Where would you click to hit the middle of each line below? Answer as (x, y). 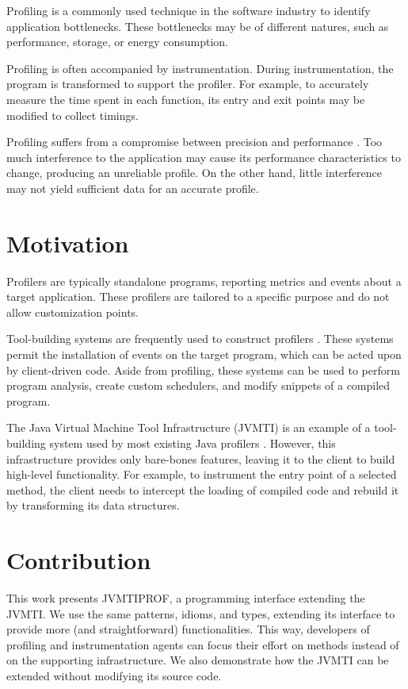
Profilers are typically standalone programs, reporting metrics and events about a (204, 281)
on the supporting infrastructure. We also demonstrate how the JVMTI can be (198, 660)
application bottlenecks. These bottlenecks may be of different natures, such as (198, 26)
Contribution (79, 560)
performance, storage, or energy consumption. (117, 42)
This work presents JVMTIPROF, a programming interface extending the (186, 598)
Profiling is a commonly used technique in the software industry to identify (189, 10)
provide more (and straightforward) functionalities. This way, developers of (188, 629)
